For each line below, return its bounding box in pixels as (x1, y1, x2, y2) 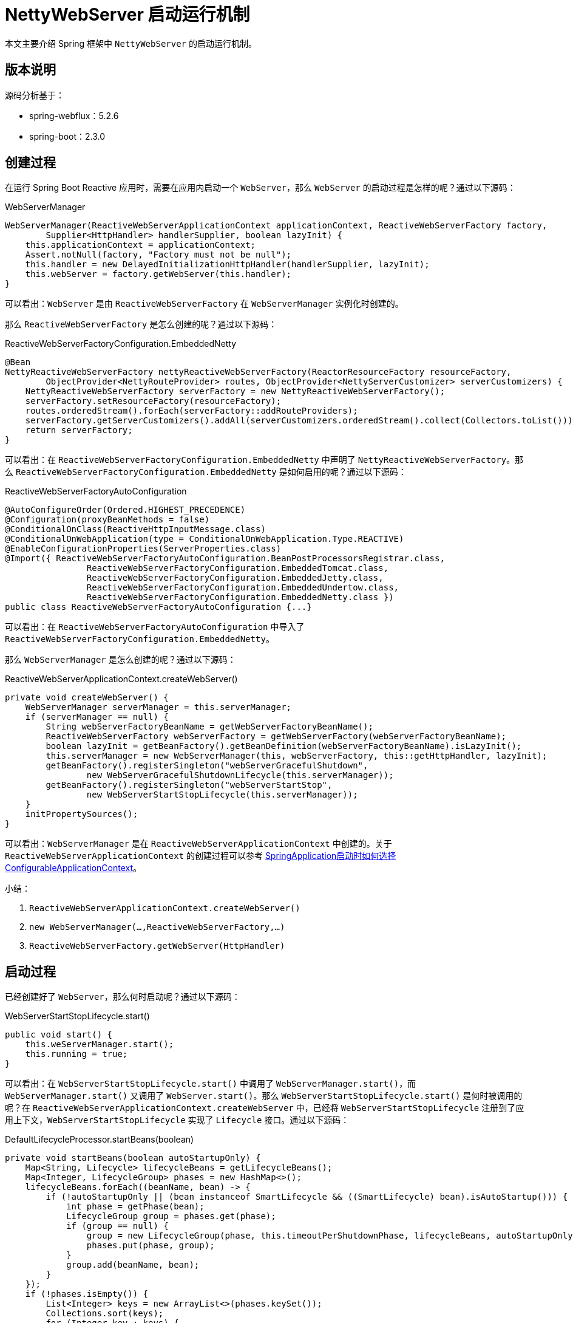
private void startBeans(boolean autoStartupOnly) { (5, 1153, 261, 1163)
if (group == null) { (66, 1221, 169, 1231)
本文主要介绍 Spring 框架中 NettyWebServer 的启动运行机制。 (5, 38, 257, 49)
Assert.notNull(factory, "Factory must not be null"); (25, 250, 292, 260)
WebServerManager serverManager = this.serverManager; (25, 702, 292, 713)
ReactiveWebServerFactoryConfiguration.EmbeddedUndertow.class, (86, 583, 399, 593)
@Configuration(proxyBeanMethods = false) (5, 514, 210, 525)
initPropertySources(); (25, 809, 138, 819)
